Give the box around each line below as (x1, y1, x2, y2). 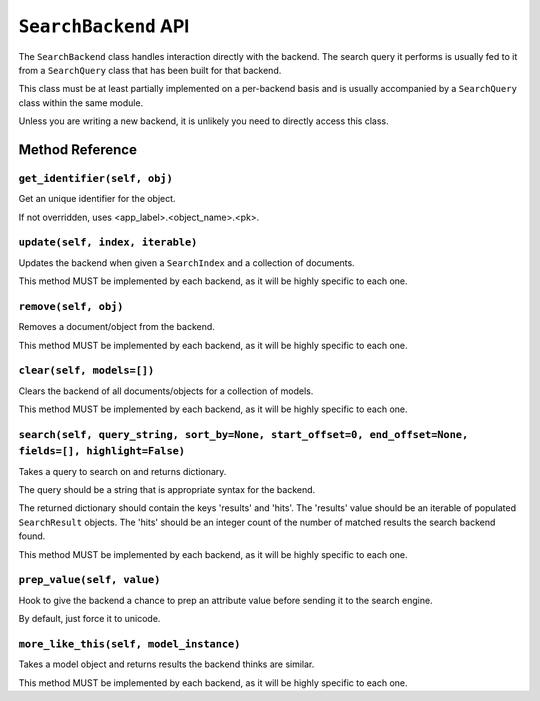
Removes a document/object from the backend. (18, 321, 215, 333)
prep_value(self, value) (18, 573, 161, 587)
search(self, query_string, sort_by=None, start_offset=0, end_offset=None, (18, 428, 469, 442)
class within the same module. (18, 96, 144, 109)
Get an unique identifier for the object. (18, 193, 176, 205)
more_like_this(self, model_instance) (18, 637, 241, 650)
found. (18, 530, 46, 542)
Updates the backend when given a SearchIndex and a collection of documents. (18, 256, 355, 269)
